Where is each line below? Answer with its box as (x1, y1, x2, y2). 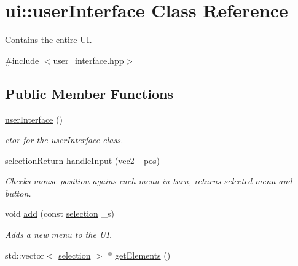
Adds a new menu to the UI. (5, 228, 112, 241)
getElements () (115, 248, 171, 261)
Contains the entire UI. (5, 33, 92, 46)
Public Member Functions (5, 84, 173, 103)
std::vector (5, 248, 44, 261)
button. (5, 186, 31, 199)
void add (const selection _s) (5, 207, 114, 220)
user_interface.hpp (53, 53, 124, 66)
